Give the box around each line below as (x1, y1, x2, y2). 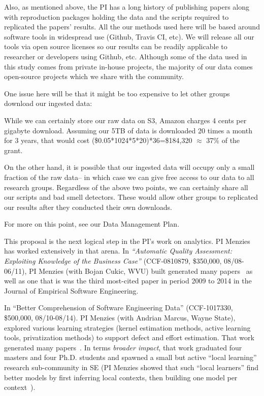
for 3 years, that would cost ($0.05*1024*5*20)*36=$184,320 (4, 135, 192, 146)
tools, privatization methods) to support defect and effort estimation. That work (4, 332, 254, 343)
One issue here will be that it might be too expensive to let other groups (4, 88, 230, 98)
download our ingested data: (4, 98, 92, 109)
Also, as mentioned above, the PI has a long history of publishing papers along (4, 2, 249, 12)
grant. (4, 145, 23, 155)
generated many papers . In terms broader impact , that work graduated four (4, 342, 242, 352)
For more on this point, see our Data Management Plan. (4, 219, 180, 229)
